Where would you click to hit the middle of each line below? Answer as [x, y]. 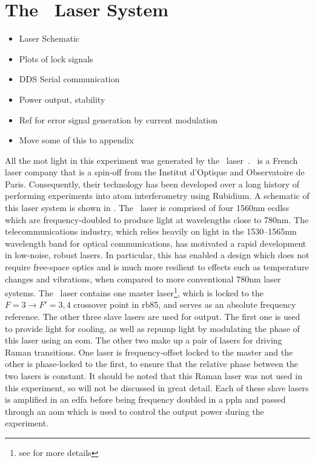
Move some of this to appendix [76, 140]
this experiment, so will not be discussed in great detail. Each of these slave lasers [157, 387]
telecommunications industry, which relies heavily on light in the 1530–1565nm [151, 231]
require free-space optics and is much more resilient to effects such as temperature [157, 267]
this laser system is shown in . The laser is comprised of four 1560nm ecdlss [147, 208]
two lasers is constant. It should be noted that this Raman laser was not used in [154, 376]
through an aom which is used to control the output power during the [134, 411]
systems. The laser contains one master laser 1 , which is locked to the [134, 292]
